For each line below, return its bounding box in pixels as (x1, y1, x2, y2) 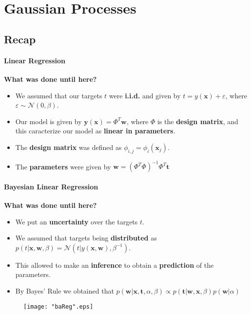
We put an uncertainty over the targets (15, 216, 138, 226)
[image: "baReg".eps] (23, 303, 94, 310)
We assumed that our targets (15, 90, 102, 100)
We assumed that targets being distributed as (15, 233, 157, 243)
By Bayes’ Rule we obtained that (15, 285, 114, 296)
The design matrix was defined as (15, 142, 122, 152)
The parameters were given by (15, 161, 111, 171)
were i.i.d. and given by (109, 90, 181, 100)
